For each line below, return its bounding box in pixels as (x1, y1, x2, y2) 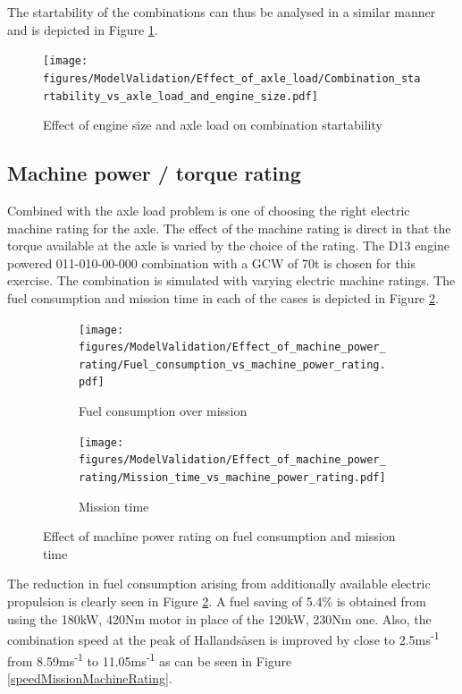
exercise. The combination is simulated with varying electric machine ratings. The (7, 271, 456, 290)
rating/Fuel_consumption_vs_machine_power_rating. (79, 358, 386, 371)
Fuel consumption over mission (79, 402, 248, 420)
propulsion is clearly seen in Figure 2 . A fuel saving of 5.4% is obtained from (7, 592, 426, 611)
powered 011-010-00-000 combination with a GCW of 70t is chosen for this (7, 253, 416, 272)
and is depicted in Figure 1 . (7, 20, 158, 38)
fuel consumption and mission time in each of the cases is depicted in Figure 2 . (7, 288, 439, 307)
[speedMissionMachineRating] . (7, 668, 172, 687)
